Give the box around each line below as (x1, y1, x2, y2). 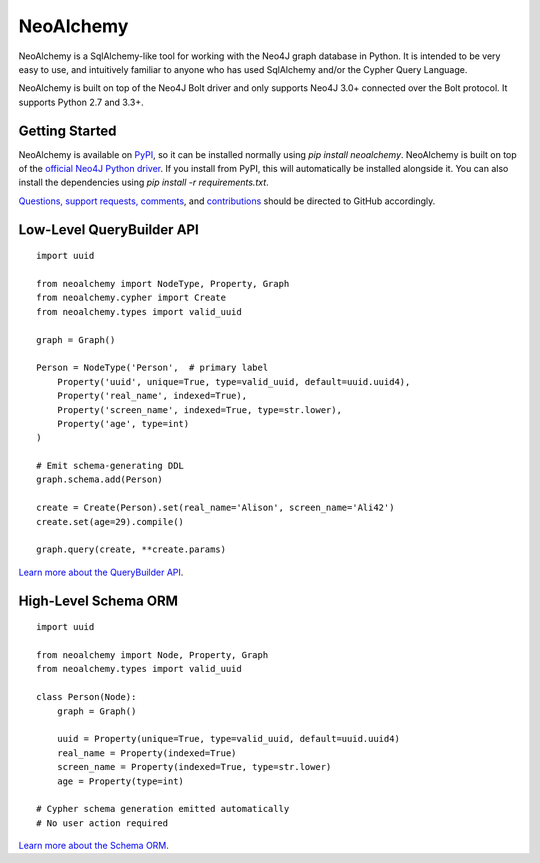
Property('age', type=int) (56, 418, 190, 429)
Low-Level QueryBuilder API (18, 221, 199, 238)
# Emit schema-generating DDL (36, 460, 185, 472)
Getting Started (18, 122, 117, 139)
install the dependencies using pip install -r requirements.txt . (18, 176, 269, 189)
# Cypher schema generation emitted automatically (36, 803, 290, 815)
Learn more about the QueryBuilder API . (18, 566, 184, 578)
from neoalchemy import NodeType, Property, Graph (36, 278, 290, 289)
